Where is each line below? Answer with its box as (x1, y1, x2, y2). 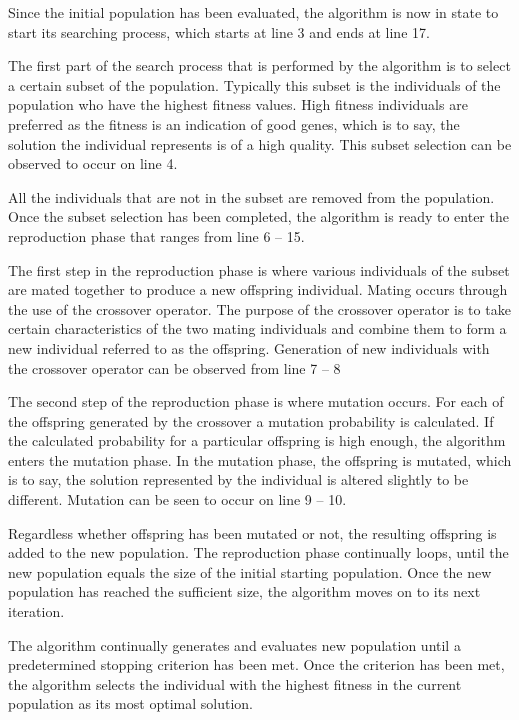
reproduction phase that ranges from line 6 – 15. (8, 225, 305, 246)
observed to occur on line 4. (8, 153, 178, 174)
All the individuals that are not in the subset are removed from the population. (8, 186, 495, 207)
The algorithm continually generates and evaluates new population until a (8, 634, 461, 655)
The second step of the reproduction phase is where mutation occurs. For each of (8, 391, 504, 412)
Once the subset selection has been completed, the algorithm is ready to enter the (8, 206, 509, 227)
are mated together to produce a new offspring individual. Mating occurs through (8, 279, 508, 300)
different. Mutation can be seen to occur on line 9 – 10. (8, 489, 347, 510)
